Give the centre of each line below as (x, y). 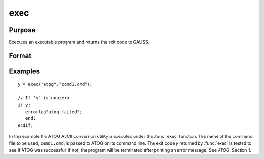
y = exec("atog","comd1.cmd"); (55, 84)
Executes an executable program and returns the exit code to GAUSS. (79, 42)
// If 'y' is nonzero (44, 98)
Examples (24, 71)
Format (20, 56)
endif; (26, 125)
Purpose (22, 30)
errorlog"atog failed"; (54, 112)
